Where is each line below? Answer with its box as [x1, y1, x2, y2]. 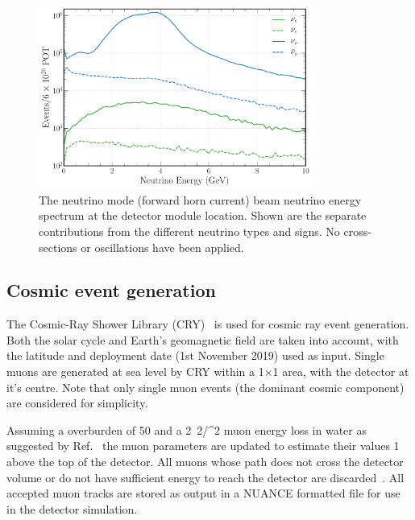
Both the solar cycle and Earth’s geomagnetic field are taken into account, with [6, 331, 399, 348]
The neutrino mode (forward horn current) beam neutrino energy [39, 191, 362, 208]
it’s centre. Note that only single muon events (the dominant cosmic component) [6, 378, 405, 395]
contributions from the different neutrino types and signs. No [39, 222, 340, 239]
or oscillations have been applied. [81, 238, 244, 255]
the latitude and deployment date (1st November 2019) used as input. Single [6, 347, 384, 364]
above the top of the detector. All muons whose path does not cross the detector [6, 453, 404, 470]
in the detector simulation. [6, 500, 138, 517]
